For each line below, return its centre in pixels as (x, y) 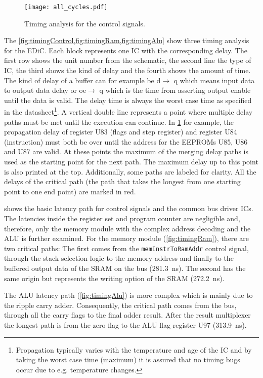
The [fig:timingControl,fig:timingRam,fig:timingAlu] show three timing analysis (127, 40)
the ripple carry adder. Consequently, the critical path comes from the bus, (120, 305)
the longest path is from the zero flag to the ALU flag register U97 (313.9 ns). (125, 325)
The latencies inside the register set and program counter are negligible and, (122, 218)
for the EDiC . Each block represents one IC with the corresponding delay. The (126, 50)
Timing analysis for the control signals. (85, 23)
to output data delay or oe (45, 90)
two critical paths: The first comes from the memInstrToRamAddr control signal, (126, 248)
